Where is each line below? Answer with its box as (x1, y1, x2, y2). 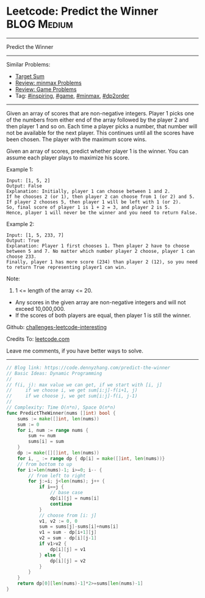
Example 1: (6, 166, 34, 173)
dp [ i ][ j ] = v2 (49, 558, 86, 564)
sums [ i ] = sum (28, 439, 64, 445)
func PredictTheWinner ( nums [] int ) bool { (6, 410, 116, 416)
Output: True (6, 237, 40, 244)
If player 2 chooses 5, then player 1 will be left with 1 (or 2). (6, 199, 182, 205)
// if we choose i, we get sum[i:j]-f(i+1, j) (6, 387, 138, 393)
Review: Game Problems (15, 86, 77, 93)
